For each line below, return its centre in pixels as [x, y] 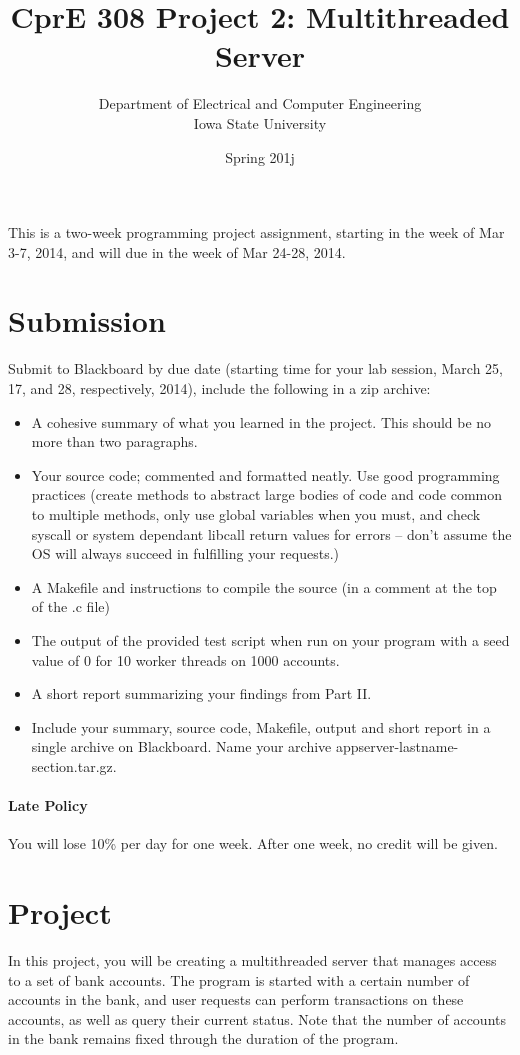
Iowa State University [260, 122]
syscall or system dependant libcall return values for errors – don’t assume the [271, 533]
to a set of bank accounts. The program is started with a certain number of [239, 979]
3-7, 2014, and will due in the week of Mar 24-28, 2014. [177, 251]
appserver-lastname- [397, 746]
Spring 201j [260, 156]
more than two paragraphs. [114, 441]
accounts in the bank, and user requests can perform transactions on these [236, 999]
